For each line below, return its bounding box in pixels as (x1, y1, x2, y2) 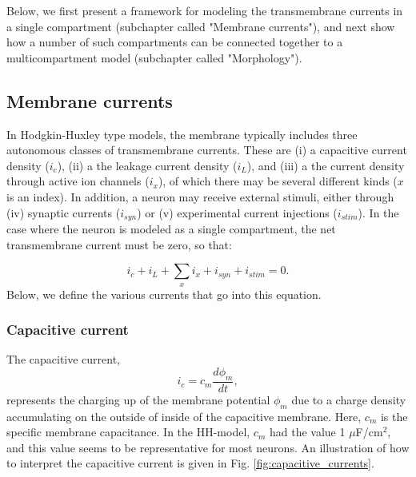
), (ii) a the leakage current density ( (57, 157, 238, 173)
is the (380, 407, 408, 424)
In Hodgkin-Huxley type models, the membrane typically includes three (6, 125, 358, 142)
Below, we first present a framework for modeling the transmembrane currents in (6, 2, 403, 18)
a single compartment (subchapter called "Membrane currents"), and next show (6, 18, 395, 34)
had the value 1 (269, 423, 346, 440)
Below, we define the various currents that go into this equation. (6, 285, 322, 302)
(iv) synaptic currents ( (6, 204, 121, 221)
